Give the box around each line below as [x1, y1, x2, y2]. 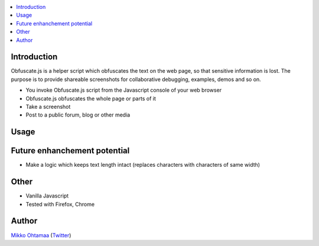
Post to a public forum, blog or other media [25, 111, 131, 118]
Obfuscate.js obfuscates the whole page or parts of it [25, 95, 156, 102]
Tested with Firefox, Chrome [25, 200, 95, 208]
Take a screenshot [25, 103, 71, 111]
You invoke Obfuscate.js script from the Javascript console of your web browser [25, 86, 222, 94]
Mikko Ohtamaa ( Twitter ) [11, 231, 71, 239]
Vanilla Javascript [25, 192, 69, 199]
